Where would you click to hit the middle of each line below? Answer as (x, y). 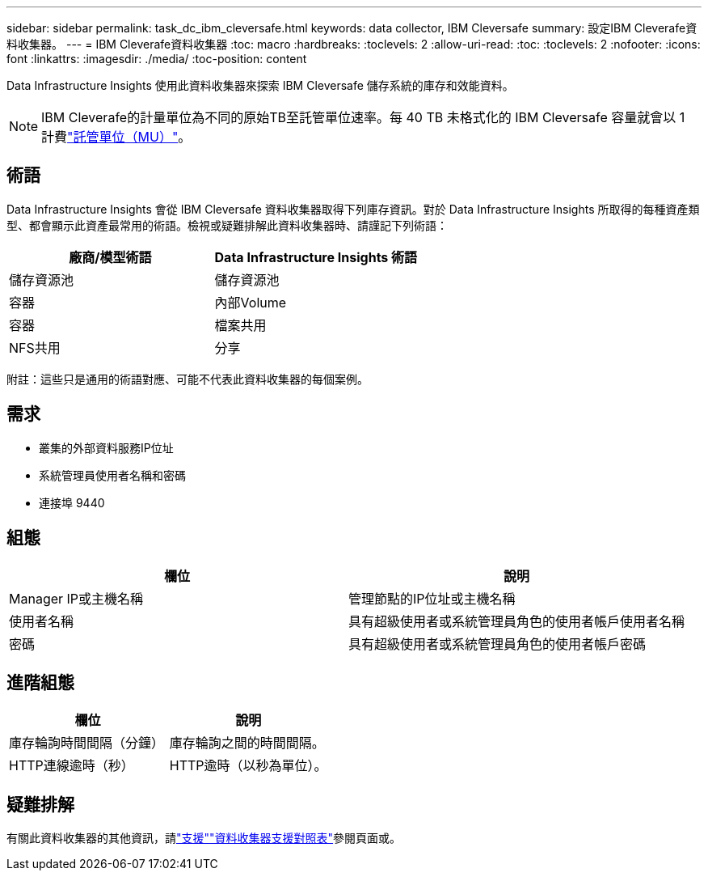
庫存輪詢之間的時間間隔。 (247, 743)
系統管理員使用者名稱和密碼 (112, 475)
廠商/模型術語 (110, 257)
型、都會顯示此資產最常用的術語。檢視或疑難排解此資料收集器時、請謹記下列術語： (227, 225)
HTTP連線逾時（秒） (72, 766)
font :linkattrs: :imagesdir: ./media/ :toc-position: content (157, 59)
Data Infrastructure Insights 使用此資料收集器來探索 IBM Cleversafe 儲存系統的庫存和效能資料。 (260, 85)
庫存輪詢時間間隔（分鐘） (87, 743)
